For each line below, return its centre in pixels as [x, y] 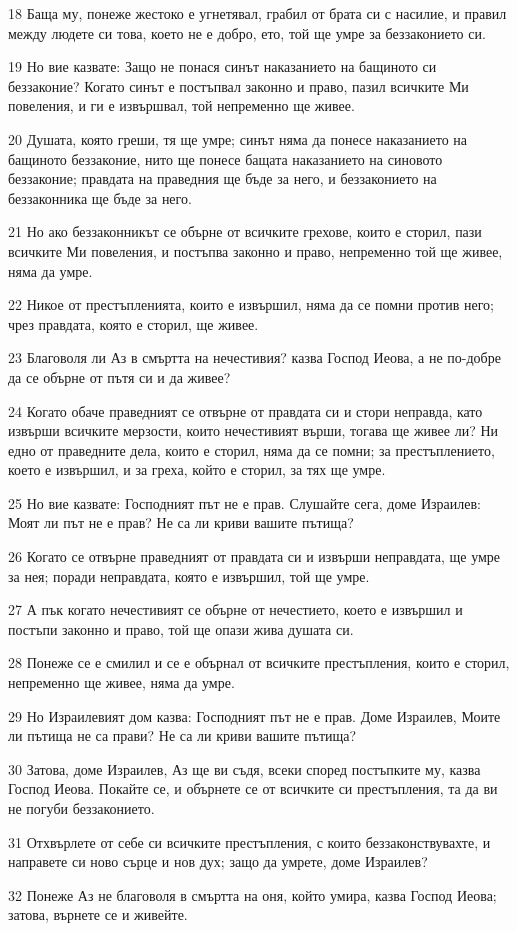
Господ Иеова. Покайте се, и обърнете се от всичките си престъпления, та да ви [253, 788]
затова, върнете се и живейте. [98, 914]
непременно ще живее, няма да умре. [121, 682]
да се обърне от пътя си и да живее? [119, 376]
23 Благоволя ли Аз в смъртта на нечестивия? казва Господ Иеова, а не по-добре [254, 357]
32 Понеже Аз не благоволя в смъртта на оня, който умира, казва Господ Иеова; [252, 894]
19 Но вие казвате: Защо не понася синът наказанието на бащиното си [222, 66]
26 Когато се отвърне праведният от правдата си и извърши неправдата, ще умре [254, 556]
